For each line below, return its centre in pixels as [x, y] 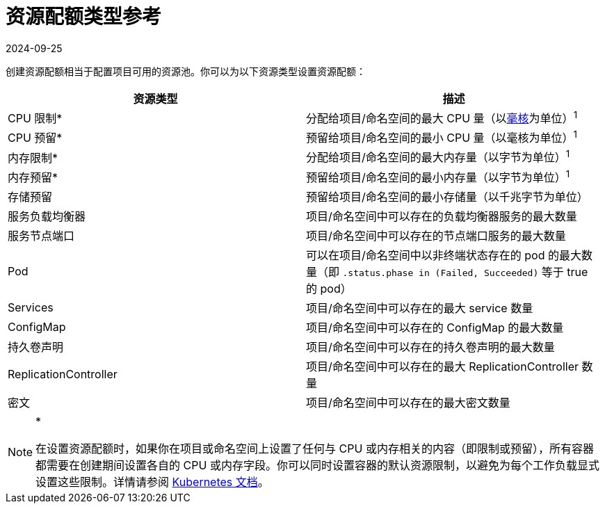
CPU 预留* [35, 138]
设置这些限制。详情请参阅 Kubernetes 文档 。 [152, 482]
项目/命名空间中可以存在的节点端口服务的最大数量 [436, 236]
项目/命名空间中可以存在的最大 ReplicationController [443, 367]
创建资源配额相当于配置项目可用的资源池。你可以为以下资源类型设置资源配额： [186, 71]
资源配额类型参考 [84, 17]
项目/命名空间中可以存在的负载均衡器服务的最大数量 [442, 217]
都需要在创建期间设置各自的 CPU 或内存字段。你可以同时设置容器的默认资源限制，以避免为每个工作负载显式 [317, 466]
